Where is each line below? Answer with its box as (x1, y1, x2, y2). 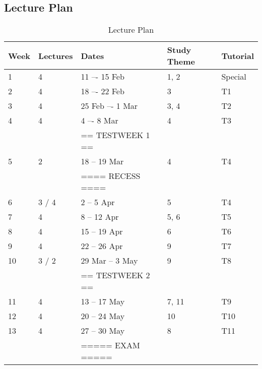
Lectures (38, 49, 73, 61)
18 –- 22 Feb (81, 85, 124, 97)
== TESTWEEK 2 (81, 269, 150, 281)
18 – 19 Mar (81, 155, 124, 167)
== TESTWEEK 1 (81, 129, 150, 141)
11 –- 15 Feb (81, 71, 124, 83)
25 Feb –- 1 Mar (81, 100, 138, 112)
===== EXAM (81, 339, 140, 351)
